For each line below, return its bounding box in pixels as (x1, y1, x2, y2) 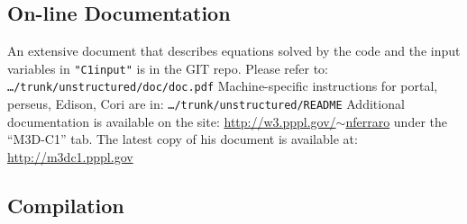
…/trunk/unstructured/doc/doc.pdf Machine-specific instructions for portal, (7, 76, 438, 95)
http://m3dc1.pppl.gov (7, 147, 133, 166)
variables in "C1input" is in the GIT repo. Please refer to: (7, 58, 328, 77)
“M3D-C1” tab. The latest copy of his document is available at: (7, 130, 358, 148)
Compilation (7, 191, 124, 219)
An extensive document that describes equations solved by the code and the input (7, 41, 461, 60)
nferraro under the (345, 112, 447, 130)
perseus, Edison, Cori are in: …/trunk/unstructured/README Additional (7, 94, 405, 113)
